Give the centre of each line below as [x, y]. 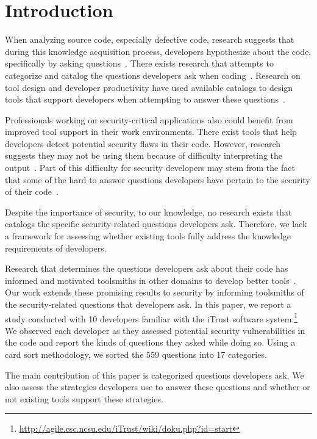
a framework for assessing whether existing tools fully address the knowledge [148, 236]
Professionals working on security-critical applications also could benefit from [149, 119]
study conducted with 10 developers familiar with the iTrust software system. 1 [151, 317]
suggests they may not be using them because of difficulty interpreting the [144, 155]
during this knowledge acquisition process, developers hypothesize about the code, [158, 51]
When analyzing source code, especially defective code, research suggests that [150, 39]
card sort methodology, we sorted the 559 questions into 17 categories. [136, 354]
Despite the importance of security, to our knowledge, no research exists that [148, 212]
